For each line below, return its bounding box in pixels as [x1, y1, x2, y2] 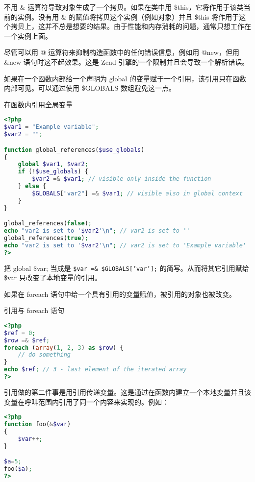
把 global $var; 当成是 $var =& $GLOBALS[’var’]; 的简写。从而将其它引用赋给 [4, 263, 249, 273]
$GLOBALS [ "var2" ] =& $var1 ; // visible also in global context [32, 190, 243, 197]
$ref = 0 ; [4, 329, 36, 337]
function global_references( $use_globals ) [4, 146, 145, 153]
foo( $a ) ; [4, 465, 32, 473]
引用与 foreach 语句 [4, 305, 64, 315]
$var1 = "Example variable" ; [4, 123, 99, 131]
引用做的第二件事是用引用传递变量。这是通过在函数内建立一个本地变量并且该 [4, 386, 251, 397]
